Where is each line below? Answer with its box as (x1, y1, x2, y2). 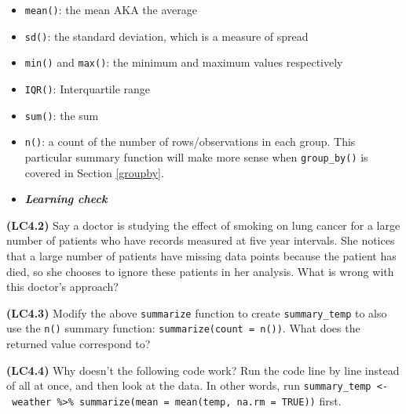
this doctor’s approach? (6, 278, 119, 295)
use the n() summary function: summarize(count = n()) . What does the (6, 320, 360, 336)
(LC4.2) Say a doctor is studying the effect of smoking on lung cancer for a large (6, 216, 401, 233)
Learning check (24, 191, 108, 207)
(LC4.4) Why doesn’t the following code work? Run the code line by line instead (6, 361, 400, 378)
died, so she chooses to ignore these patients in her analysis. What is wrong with (6, 263, 394, 279)
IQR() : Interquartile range (24, 80, 151, 96)
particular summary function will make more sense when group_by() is (24, 148, 368, 165)
